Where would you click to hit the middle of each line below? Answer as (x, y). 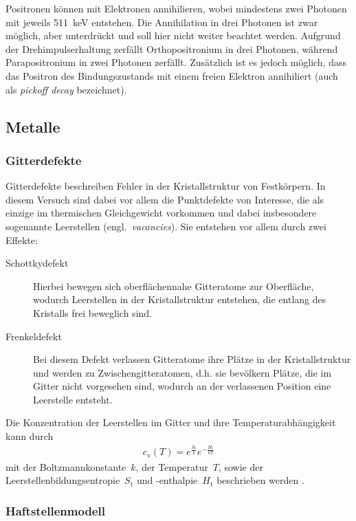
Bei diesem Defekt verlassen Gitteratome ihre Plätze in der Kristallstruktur (192, 359)
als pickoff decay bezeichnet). (66, 89)
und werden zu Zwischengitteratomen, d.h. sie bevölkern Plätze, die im (182, 372)
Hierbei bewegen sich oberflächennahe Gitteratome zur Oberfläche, (174, 286)
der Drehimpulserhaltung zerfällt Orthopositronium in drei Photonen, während (172, 48)
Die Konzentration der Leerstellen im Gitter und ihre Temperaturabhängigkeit (171, 422)
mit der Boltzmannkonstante (66, 466)
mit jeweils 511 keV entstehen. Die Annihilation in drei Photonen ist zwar (162, 22)
